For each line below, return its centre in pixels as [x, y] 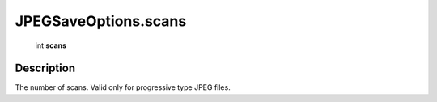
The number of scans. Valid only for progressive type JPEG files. [123, 87]
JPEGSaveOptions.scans [101, 21]
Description [45, 68]
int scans [51, 45]
